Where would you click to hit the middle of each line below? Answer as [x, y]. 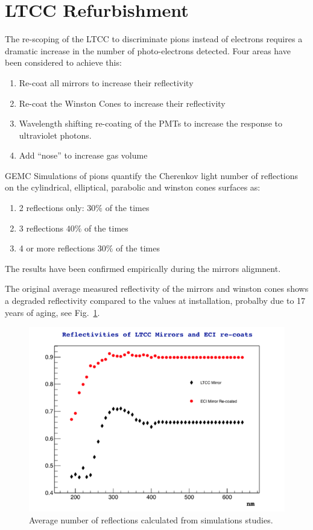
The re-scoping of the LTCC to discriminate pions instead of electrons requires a [154, 39]
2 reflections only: [52, 208]
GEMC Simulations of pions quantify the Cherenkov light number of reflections [152, 175]
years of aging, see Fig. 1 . [52, 312]
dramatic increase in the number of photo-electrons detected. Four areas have [148, 50]
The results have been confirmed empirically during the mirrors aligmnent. [143, 268]
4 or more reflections [57, 248]
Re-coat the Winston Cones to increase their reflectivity [122, 103]
